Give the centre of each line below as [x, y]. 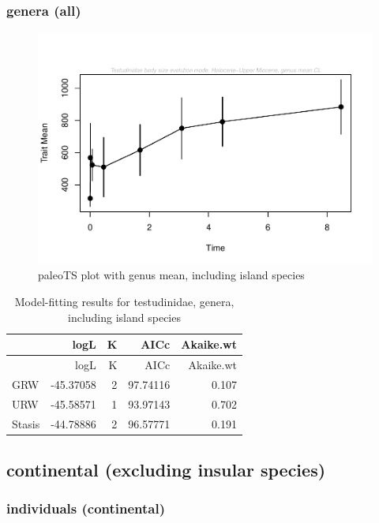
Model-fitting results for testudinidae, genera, [124, 301]
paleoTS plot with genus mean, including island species [171, 275]
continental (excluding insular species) [166, 469]
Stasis [26, 423]
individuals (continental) [86, 508]
